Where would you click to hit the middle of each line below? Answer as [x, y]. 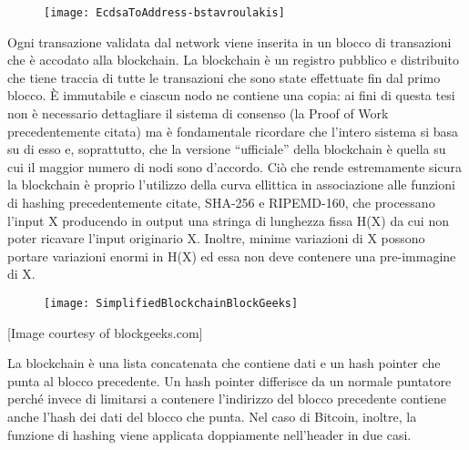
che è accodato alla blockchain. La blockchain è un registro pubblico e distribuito [233, 60]
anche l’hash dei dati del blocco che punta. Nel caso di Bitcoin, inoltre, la [212, 416]
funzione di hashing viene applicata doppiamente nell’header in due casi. [209, 434]
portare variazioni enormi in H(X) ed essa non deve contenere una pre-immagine [232, 256]
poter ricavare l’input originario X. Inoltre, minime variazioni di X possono [216, 238]
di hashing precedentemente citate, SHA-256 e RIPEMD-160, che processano [221, 202]
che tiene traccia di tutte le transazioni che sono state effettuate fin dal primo [224, 77]
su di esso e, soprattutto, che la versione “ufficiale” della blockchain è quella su [227, 149]
